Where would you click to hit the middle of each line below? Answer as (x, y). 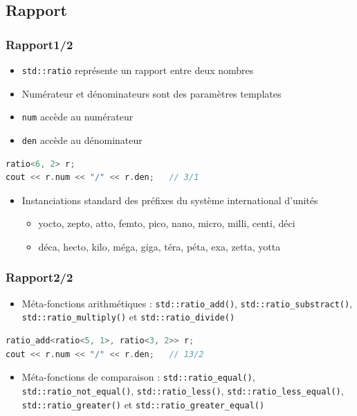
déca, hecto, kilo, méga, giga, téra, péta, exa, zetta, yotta (159, 246)
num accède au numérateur (77, 117)
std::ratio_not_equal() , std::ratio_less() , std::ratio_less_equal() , (183, 390)
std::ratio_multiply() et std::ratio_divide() (128, 317)
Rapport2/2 (39, 277)
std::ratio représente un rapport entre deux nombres (138, 70)
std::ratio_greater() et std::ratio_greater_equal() (143, 404)
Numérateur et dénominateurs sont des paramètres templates (152, 93)
